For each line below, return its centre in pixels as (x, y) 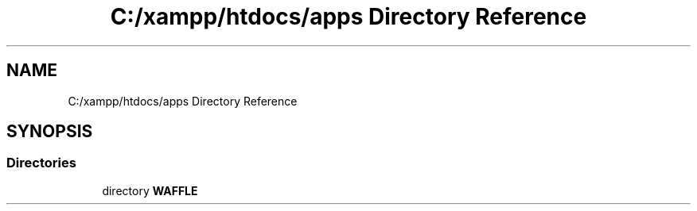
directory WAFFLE (150, 190)
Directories (41, 163)
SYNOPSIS (50, 132)
